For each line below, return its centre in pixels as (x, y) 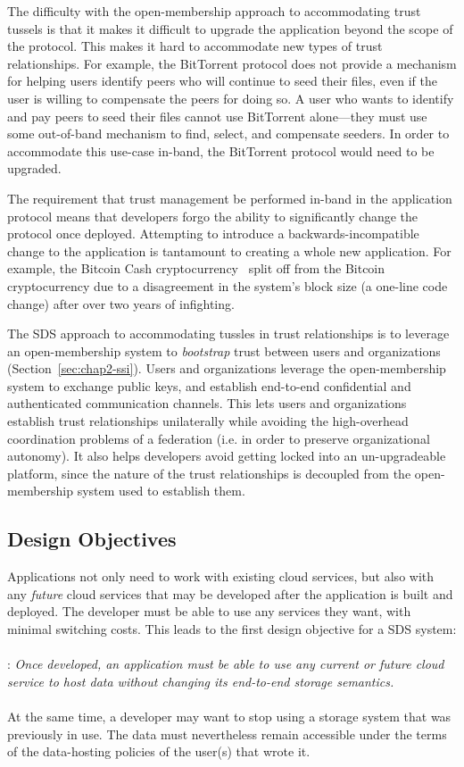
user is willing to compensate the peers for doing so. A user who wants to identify (231, 98)
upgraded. (34, 168)
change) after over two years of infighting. (121, 303)
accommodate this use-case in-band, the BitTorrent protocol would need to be (221, 150)
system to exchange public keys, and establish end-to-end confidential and (209, 385)
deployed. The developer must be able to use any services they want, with (209, 611)
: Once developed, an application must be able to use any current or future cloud (226, 664)
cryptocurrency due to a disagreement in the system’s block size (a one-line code (228, 285)
